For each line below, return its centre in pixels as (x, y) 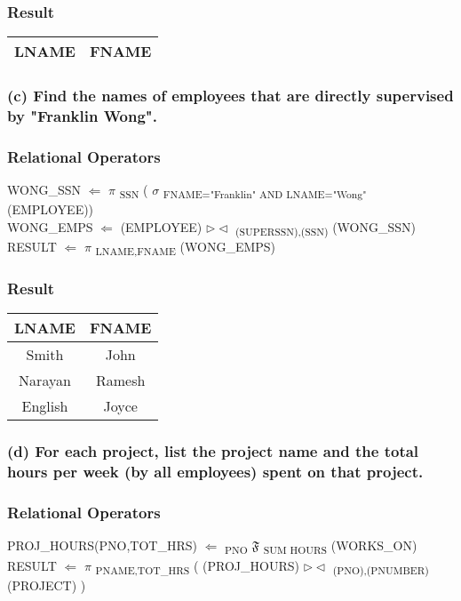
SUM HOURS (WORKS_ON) (340, 547)
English (45, 406)
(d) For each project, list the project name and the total (213, 451)
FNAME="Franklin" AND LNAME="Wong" (265, 194)
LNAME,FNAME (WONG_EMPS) (186, 248)
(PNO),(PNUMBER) (381, 569)
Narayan (45, 381)
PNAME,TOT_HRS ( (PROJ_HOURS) (197, 566)
